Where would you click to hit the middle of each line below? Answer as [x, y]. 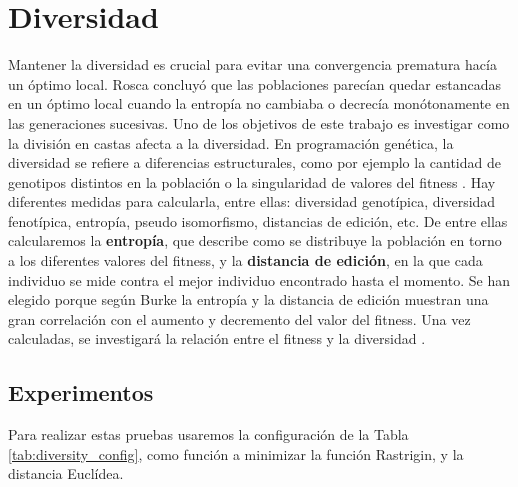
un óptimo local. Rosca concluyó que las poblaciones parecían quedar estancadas [254, 83]
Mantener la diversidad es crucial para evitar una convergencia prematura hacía [252, 64]
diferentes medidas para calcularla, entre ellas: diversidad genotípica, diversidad [252, 201]
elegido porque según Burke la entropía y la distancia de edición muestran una [248, 299]
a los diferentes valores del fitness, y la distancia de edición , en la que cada [245, 260]
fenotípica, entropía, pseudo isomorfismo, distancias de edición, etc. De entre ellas [258, 220]
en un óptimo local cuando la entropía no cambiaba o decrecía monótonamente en [259, 103]
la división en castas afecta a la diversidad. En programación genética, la [231, 142]
